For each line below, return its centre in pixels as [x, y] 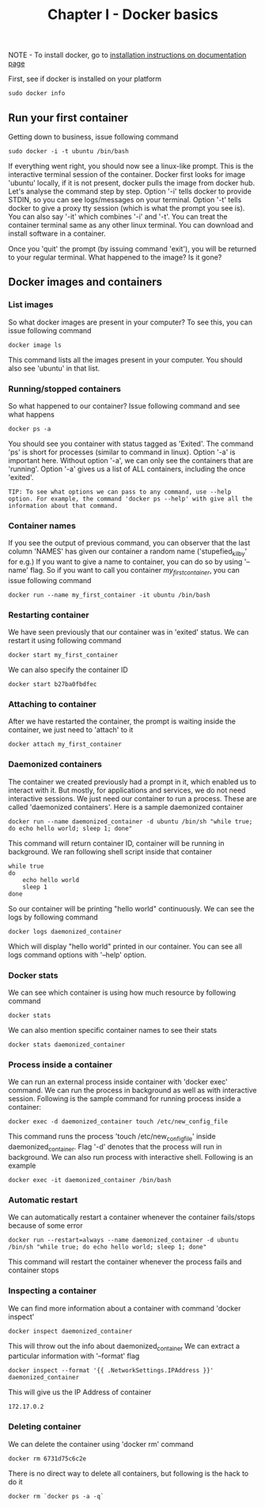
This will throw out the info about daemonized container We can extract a [124, 1347]
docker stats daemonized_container [67, 1045]
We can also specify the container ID [68, 670]
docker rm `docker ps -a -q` [56, 1496]
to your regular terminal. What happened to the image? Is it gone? [115, 257]
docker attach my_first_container [65, 744]
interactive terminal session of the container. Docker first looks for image [127, 175]
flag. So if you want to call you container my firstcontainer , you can [135, 571]
